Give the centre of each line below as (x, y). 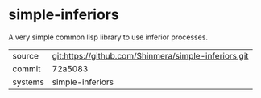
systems (28, 82)
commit (27, 68)
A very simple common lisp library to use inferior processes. (108, 37)
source (25, 55)
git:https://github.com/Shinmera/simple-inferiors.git (150, 55)
